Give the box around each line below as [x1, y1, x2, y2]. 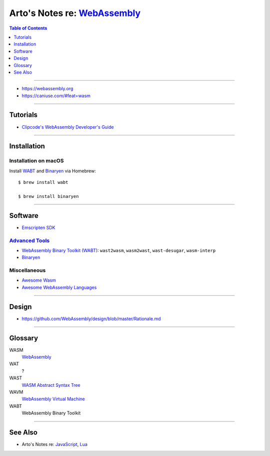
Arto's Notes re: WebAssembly [9, 8, 141, 19]
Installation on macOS [9, 157, 64, 164]
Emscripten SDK [21, 224, 55, 231]
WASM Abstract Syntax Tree [21, 382, 80, 388]
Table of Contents [9, 25, 47, 31]
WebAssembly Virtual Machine [21, 396, 85, 402]
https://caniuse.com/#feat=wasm [21, 93, 91, 99]
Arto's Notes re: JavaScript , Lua [21, 441, 87, 447]
